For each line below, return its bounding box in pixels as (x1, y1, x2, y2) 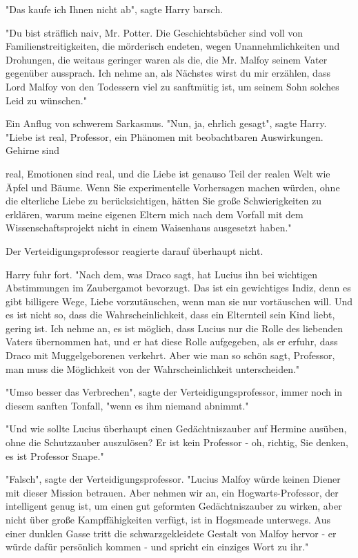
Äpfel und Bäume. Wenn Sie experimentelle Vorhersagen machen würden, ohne (6, 180, 340, 194)
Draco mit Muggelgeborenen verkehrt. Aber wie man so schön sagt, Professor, (6, 348, 335, 363)
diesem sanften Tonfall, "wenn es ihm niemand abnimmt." (6, 398, 249, 412)
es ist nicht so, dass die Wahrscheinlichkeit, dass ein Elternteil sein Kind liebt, (6, 307, 335, 322)
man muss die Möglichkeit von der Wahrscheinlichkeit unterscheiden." (6, 361, 300, 376)
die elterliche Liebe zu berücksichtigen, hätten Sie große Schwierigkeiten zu (6, 193, 322, 208)
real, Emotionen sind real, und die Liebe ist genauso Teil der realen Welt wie (6, 166, 330, 180)
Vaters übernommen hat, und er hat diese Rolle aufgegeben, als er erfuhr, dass (6, 334, 338, 349)
